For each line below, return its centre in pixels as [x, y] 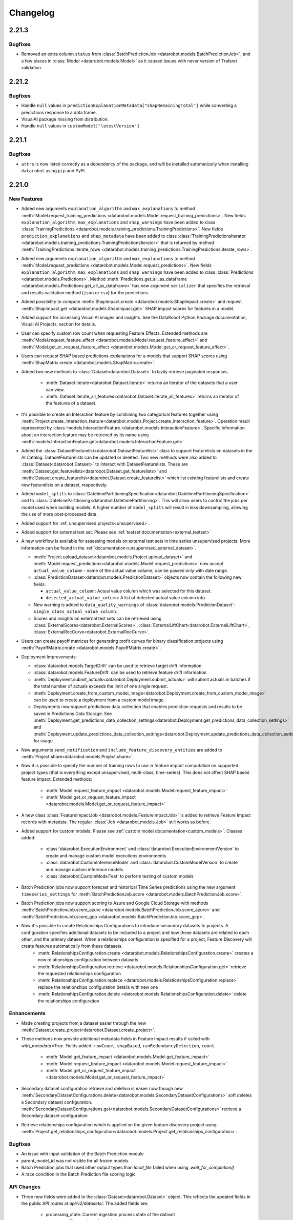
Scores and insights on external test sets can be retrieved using [97, 618]
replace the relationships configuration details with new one [98, 987]
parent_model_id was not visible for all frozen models [75, 1160]
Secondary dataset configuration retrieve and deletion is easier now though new [102, 1088]
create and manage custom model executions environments [106, 855]
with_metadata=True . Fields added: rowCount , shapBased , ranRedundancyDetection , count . [118, 1046]
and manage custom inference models [84, 869]
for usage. [44, 741]
